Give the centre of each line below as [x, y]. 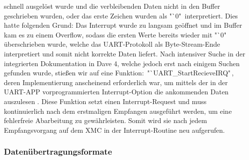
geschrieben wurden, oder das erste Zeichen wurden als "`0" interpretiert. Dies [121, 15]
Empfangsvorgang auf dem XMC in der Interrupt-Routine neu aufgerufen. [115, 130]
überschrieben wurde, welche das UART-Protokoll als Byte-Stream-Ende [112, 44]
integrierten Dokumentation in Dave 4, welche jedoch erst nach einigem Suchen [122, 63]
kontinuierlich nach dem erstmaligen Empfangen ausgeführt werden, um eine [118, 111]
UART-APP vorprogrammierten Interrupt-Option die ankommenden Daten [116, 92]
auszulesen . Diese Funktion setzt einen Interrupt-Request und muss [105, 101]
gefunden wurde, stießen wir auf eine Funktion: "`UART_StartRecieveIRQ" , [119, 73]
